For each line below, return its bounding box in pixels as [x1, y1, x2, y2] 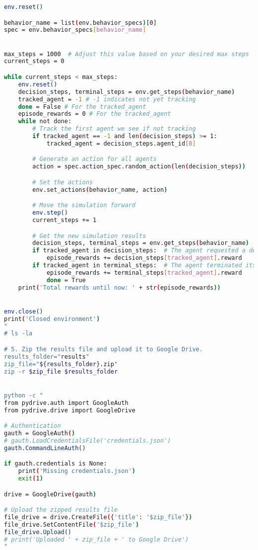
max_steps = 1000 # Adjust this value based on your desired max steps [4, 50, 249, 58]
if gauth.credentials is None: [4, 460, 107, 468]
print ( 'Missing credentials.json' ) [18, 468, 135, 475]
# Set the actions [32, 178, 93, 186]
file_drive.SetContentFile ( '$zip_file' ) [4, 521, 139, 528]
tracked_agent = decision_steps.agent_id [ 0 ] [46, 140, 196, 147]
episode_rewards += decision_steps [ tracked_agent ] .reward [46, 254, 242, 262]
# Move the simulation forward [32, 202, 135, 209]
